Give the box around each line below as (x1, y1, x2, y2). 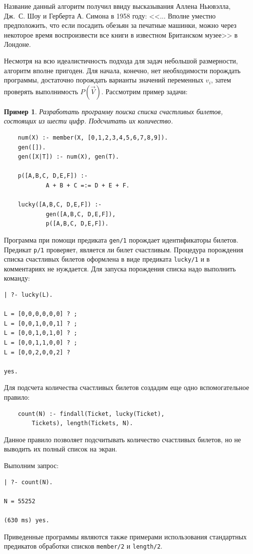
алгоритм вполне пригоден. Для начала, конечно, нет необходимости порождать (4, 65, 241, 75)
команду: (4, 273, 30, 283)
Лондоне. (4, 39, 31, 49)
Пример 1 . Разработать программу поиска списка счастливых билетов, (4, 106, 223, 116)
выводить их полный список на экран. (4, 444, 117, 454)
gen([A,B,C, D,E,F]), (45, 210, 116, 218)
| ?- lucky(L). (4, 291, 53, 299)
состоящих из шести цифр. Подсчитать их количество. (4, 116, 173, 126)
